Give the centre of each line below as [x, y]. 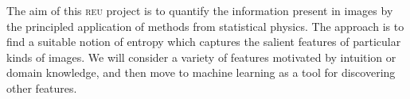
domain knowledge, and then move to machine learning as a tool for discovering [201, 72]
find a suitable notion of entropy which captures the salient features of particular [204, 42]
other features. [42, 88]
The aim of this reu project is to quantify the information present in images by [200, 10]
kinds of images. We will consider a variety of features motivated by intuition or [201, 57]
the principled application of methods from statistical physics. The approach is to [205, 26]
